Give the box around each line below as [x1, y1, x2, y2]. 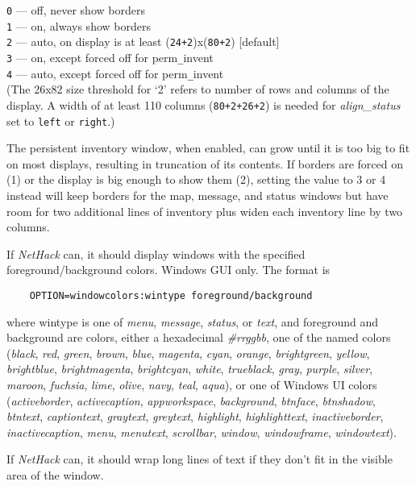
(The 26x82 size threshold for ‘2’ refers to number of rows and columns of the [6, 81, 389, 98]
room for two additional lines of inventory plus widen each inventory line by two [6, 202, 403, 219]
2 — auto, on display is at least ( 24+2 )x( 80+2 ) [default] [6, 33, 280, 50]
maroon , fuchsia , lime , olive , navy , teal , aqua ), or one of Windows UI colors [6, 376, 377, 393]
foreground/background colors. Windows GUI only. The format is [6, 261, 331, 278]
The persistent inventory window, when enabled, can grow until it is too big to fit [6, 139, 410, 156]
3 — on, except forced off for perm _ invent [6, 48, 214, 65]
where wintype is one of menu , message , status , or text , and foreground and [6, 313, 379, 330]
